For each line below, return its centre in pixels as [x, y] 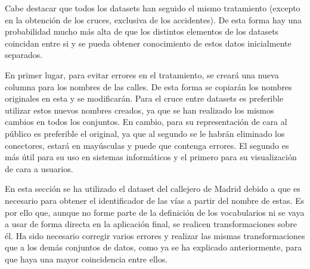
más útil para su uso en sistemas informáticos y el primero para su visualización [151, 157]
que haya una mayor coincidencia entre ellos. [86, 259]
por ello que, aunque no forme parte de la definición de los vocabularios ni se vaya [155, 212]
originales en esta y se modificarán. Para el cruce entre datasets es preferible [144, 98]
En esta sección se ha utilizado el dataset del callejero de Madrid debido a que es [153, 189]
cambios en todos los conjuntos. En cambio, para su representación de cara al [146, 122]
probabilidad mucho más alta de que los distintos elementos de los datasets [142, 31]
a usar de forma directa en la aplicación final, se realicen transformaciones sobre [151, 224]
